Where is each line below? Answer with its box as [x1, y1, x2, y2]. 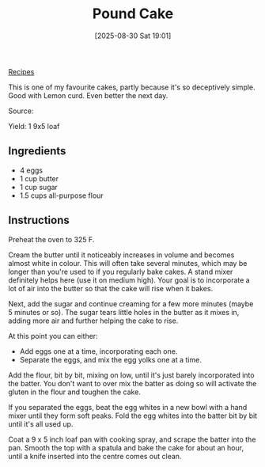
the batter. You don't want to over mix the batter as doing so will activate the [8, 378, 257, 388]
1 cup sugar [19, 182, 58, 192]
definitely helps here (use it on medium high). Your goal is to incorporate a [8, 275, 251, 285]
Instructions [8, 214, 70, 227]
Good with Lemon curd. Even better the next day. [8, 90, 168, 100]
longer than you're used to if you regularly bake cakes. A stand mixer [8, 267, 233, 276]
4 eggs [19, 165, 44, 175]
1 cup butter [19, 173, 59, 183]
